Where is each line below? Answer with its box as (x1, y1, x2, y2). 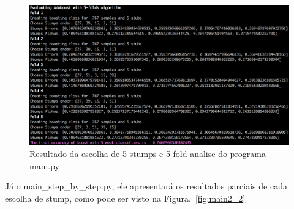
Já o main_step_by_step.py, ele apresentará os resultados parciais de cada (5, 180, 287, 193)
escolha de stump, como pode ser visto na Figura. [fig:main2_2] (5, 191, 246, 204)
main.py (29, 159, 60, 172)
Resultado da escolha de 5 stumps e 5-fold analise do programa (29, 147, 266, 159)
